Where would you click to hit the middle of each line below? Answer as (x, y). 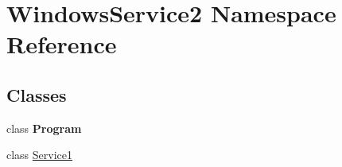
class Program (44, 128)
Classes (37, 94)
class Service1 (40, 155)
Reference (62, 44)
